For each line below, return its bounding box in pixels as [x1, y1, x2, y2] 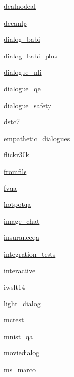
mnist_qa [4, 331, 33, 341]
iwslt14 [4, 282, 25, 292]
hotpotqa [4, 199, 31, 209]
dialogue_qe [4, 83, 41, 93]
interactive [4, 265, 36, 275]
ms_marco [4, 364, 36, 375]
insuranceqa [4, 232, 40, 242]
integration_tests [4, 248, 56, 259]
